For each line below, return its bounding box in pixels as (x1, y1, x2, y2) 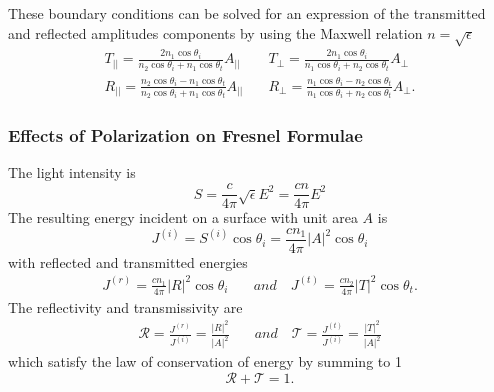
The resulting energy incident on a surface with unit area (8, 207, 358, 228)
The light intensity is (8, 162, 136, 183)
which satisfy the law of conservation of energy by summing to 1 (8, 351, 402, 372)
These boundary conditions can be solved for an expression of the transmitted (8, 3, 486, 23)
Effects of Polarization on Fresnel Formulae (8, 123, 363, 148)
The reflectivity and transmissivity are (8, 296, 243, 317)
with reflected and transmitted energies (8, 251, 248, 272)
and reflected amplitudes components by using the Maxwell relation (8, 22, 423, 43)
